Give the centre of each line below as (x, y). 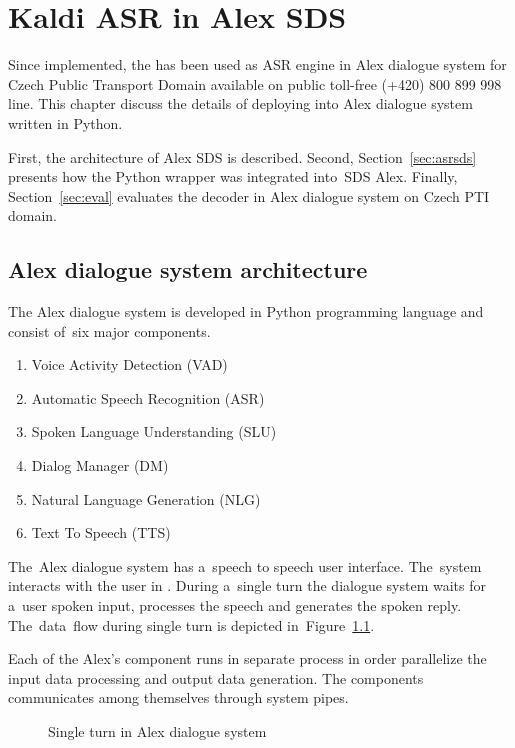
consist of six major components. (109, 330)
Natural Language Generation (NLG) (146, 498)
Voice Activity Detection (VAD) (129, 364)
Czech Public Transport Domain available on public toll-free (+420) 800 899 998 (255, 83)
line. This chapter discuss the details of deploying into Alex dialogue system (240, 103)
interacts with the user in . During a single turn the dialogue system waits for (247, 585)
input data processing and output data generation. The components (216, 677)
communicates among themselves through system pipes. (178, 697)
